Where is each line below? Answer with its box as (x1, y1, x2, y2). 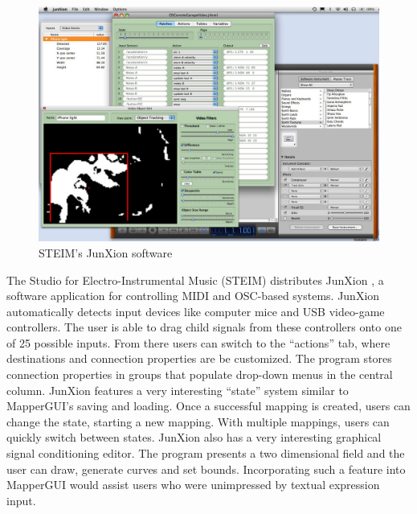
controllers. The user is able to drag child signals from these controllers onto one (6, 319, 402, 335)
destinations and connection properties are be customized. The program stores (6, 350, 392, 367)
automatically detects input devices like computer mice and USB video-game (6, 302, 385, 319)
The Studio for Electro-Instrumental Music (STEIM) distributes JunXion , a (6, 271, 384, 288)
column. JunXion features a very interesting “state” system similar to (6, 381, 349, 398)
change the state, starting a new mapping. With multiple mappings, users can (6, 413, 390, 430)
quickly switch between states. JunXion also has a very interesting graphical (6, 429, 382, 446)
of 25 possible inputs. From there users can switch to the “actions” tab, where (6, 334, 390, 351)
